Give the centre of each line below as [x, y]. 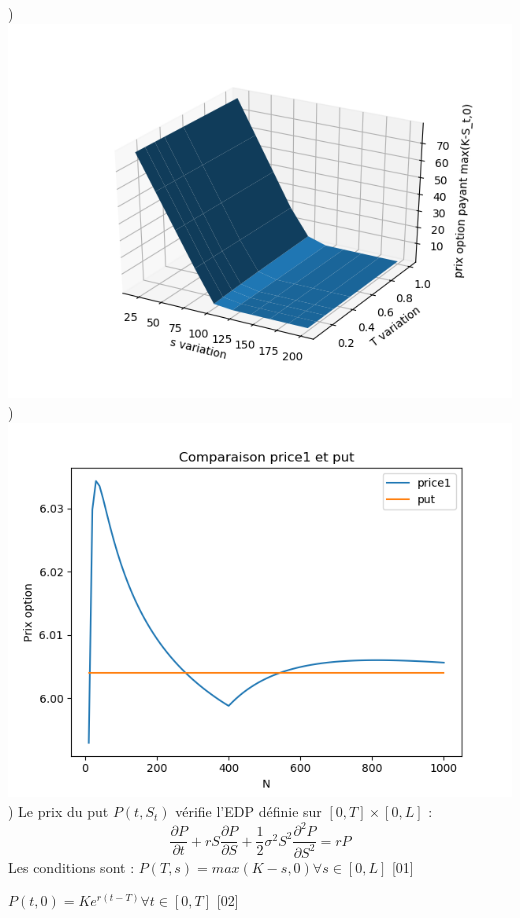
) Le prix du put [58, 811]
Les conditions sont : [71, 866]
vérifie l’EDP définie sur [248, 811]
